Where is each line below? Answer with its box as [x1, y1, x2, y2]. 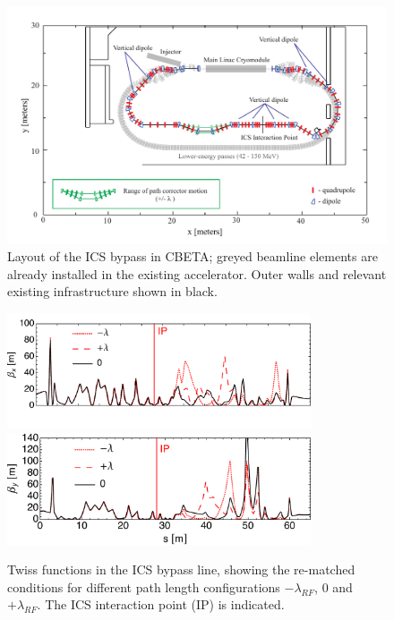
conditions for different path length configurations [7, 577, 280, 596]
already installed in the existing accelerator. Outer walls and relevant [7, 264, 387, 283]
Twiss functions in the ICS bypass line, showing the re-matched [7, 560, 355, 579]
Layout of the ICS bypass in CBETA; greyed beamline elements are [7, 247, 378, 266]
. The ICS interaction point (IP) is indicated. [37, 595, 285, 614]
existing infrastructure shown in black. [7, 282, 218, 301]
